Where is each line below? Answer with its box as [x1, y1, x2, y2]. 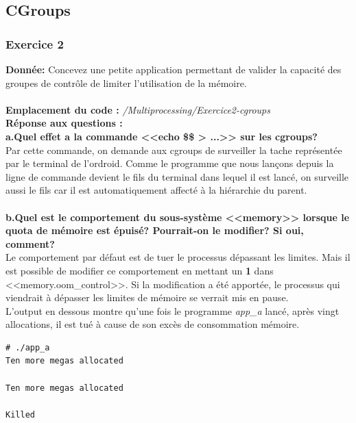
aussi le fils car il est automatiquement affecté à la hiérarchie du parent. [5, 183, 307, 197]
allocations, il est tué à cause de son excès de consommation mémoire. [5, 317, 300, 331]
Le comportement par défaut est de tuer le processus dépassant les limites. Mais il [5, 250, 351, 264]
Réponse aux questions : [5, 116, 123, 130]
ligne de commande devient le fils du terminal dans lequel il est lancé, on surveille [5, 169, 349, 183]
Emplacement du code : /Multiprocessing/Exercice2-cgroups [5, 102, 270, 116]
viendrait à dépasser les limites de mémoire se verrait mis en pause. [5, 290, 289, 305]
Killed [5, 409, 35, 420]
